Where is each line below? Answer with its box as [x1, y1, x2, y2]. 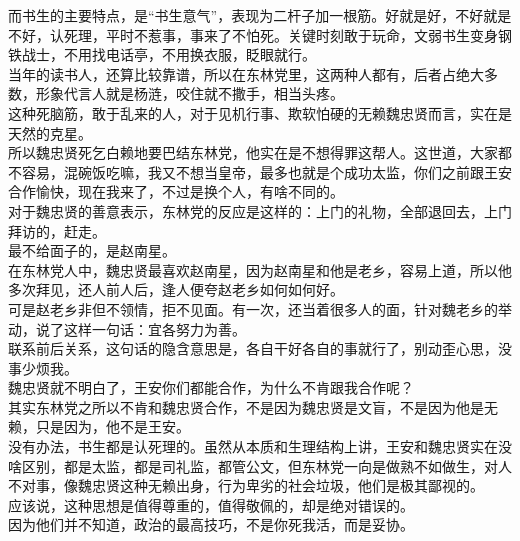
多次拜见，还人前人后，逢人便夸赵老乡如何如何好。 [8, 279, 344, 300]
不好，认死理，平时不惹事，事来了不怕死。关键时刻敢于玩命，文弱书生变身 [8, 24, 498, 45]
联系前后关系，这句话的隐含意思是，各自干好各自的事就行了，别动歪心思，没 [8, 338, 512, 359]
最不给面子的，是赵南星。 [8, 240, 176, 261]
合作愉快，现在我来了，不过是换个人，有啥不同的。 [8, 181, 344, 202]
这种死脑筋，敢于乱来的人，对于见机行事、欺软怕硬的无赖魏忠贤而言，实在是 [8, 102, 512, 123]
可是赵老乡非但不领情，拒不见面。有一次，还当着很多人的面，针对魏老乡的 [8, 298, 498, 319]
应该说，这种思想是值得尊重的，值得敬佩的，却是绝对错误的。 [8, 494, 414, 515]
